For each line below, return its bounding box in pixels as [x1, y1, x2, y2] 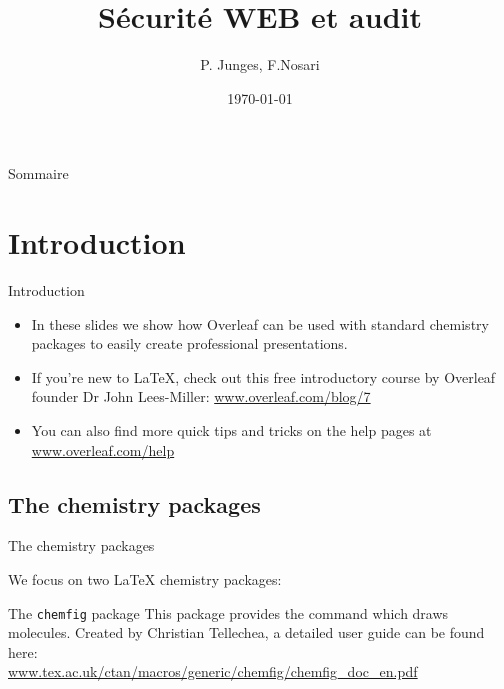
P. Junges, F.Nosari [200, 54, 320, 75]
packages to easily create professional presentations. [31, 333, 348, 354]
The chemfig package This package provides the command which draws [8, 602, 449, 623]
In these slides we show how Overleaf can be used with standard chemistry [31, 313, 489, 334]
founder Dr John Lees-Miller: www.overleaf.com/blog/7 [31, 386, 371, 407]
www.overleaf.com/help [31, 439, 175, 460]
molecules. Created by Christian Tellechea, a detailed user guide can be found [8, 622, 485, 643]
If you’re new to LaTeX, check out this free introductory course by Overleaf [31, 366, 496, 387]
